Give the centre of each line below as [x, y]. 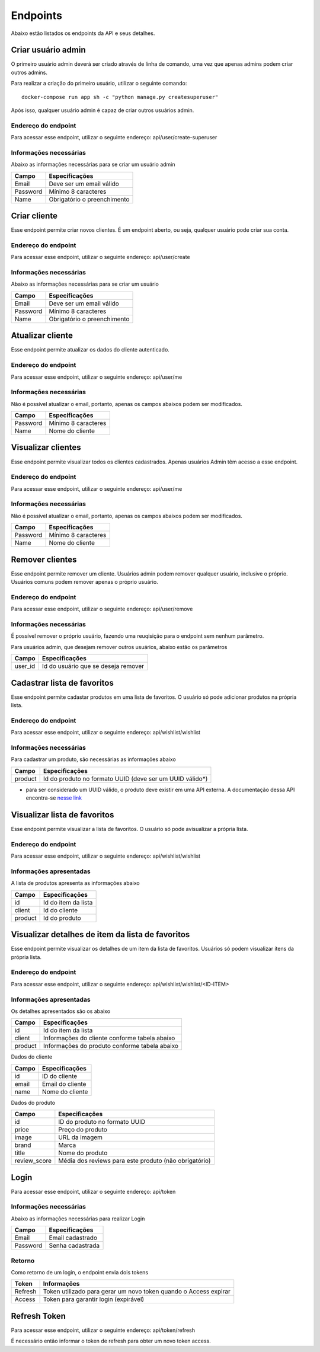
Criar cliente [34, 216]
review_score [33, 1161]
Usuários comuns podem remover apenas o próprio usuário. [84, 582]
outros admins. [29, 72]
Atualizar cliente [42, 336]
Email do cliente [64, 1083]
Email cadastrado [73, 1238]
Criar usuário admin [48, 50]
